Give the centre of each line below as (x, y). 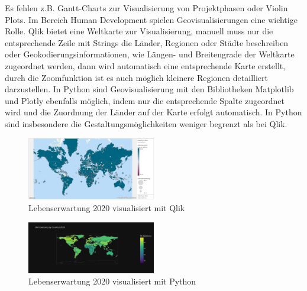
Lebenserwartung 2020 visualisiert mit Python (112, 281)
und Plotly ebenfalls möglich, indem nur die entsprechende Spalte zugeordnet (145, 100)
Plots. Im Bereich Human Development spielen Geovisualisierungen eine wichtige (151, 19)
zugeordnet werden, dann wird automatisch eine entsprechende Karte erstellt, (145, 65)
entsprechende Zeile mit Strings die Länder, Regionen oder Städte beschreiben (147, 42)
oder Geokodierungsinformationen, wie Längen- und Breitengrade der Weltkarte (150, 54)
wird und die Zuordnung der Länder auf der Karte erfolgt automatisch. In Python (153, 112)
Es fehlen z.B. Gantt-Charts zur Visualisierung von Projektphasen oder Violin (146, 8)
